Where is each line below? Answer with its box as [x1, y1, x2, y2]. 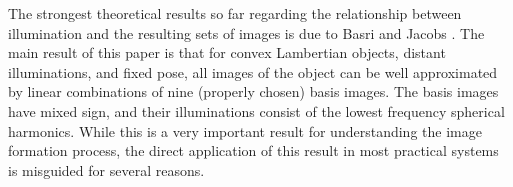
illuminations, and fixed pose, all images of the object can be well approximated [8, 61, 498, 82]
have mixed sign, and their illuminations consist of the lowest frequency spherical [8, 100, 505, 121]
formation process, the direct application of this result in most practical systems [8, 140, 499, 161]
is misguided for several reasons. [8, 159, 205, 180]
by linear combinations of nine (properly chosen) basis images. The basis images [8, 81, 499, 102]
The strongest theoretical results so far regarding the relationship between [8, 3, 462, 23]
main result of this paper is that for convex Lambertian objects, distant [8, 42, 446, 63]
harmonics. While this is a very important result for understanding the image [8, 120, 482, 141]
